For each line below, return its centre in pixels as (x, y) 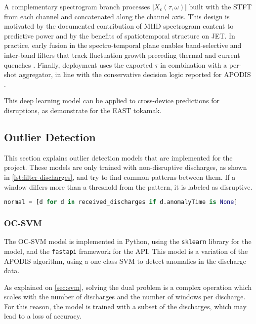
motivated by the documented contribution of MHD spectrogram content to (119, 26)
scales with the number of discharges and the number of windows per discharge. (125, 297)
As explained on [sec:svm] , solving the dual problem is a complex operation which (128, 287)
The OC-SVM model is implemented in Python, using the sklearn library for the (128, 241)
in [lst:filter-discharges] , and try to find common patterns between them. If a (120, 177)
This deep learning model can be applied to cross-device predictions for (112, 101)
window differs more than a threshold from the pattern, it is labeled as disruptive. (128, 186)
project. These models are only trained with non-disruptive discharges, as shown (126, 167)
